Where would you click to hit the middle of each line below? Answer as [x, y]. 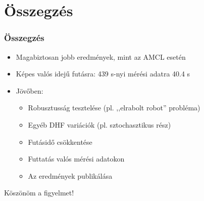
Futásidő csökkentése [60, 142]
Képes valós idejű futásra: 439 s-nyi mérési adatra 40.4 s [103, 74]
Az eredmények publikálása [70, 175]
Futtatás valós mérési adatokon [76, 159]
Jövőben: [30, 90]
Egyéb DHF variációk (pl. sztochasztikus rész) [99, 124]
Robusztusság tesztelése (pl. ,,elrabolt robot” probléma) [114, 108]
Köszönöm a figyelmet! [39, 193]
